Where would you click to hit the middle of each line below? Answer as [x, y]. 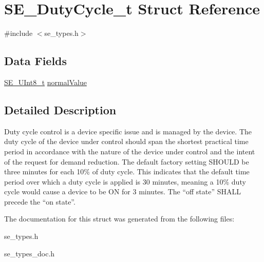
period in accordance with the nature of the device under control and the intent [130, 151]
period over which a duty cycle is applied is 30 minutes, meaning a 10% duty [125, 181]
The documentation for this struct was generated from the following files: [119, 219]
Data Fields [36, 61]
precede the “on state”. [40, 201]
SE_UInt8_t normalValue [45, 82]
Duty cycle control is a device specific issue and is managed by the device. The [128, 131]
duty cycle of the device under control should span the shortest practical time [126, 141]
